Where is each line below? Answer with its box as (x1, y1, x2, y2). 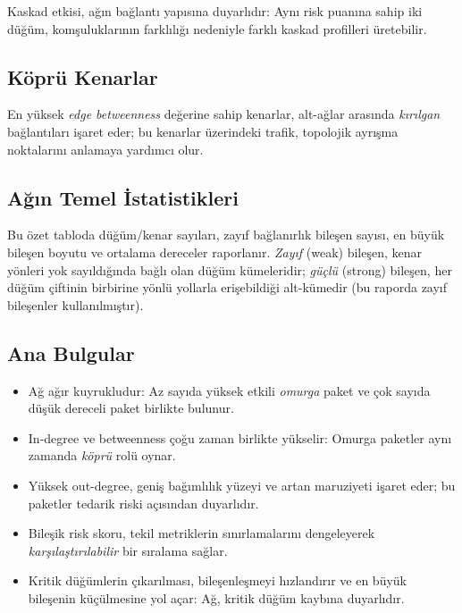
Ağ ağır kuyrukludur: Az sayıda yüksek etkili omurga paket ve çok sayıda (28, 381, 431, 399)
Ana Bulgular (7, 339, 135, 366)
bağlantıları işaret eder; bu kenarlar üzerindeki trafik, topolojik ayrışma (7, 122, 399, 140)
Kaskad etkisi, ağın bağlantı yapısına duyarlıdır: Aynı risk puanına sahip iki (7, 2, 423, 20)
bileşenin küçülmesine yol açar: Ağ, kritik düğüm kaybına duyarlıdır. (28, 588, 405, 607)
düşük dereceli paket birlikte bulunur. (28, 399, 234, 417)
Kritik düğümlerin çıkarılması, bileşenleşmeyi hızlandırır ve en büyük (28, 571, 407, 590)
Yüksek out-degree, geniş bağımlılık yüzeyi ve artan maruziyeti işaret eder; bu (28, 475, 456, 494)
